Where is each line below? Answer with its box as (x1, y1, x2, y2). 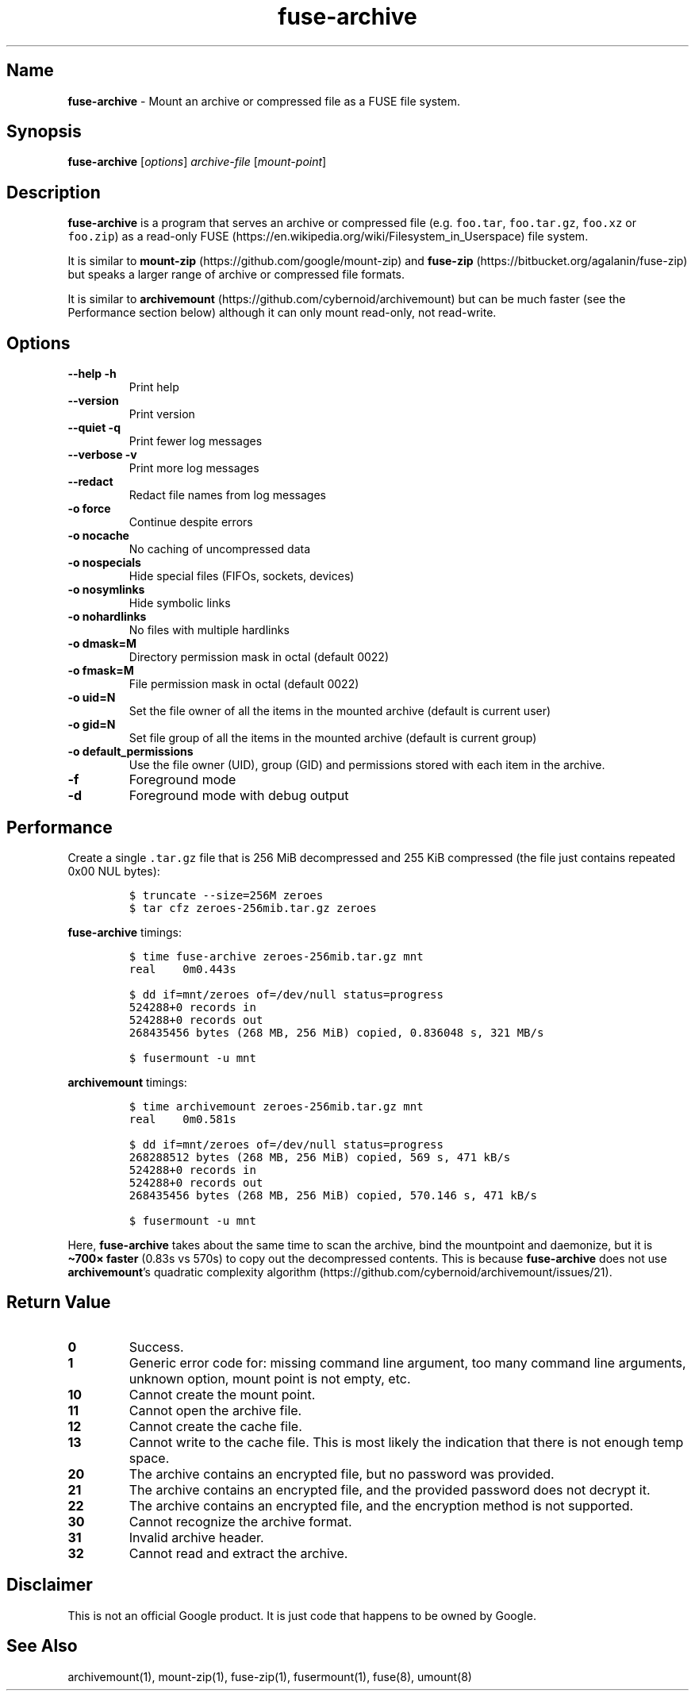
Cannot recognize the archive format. (129, 1513, 352, 1530)
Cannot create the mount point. (129, 1386, 316, 1403)
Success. (129, 1338, 184, 1355)
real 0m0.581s (129, 1112, 236, 1126)
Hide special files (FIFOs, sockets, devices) (129, 569, 355, 583)
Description (6, 182, 101, 202)
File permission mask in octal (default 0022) (129, 677, 359, 691)
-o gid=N (67, 718, 116, 732)
